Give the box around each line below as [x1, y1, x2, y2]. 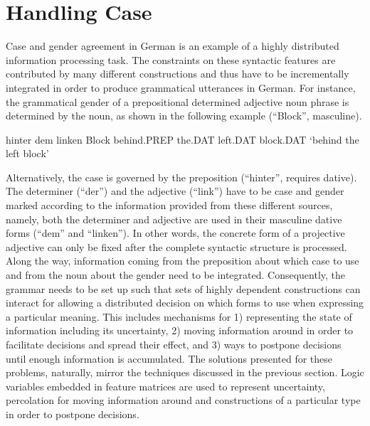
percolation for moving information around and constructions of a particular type [6, 393, 361, 408]
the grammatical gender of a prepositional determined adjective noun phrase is [6, 94, 349, 109]
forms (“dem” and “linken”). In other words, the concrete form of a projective [6, 225, 345, 240]
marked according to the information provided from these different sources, [6, 198, 333, 213]
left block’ [6, 146, 49, 161]
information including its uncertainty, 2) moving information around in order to [6, 323, 354, 338]
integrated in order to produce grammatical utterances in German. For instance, [6, 80, 356, 95]
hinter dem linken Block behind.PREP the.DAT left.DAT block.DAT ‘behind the [6, 132, 359, 147]
